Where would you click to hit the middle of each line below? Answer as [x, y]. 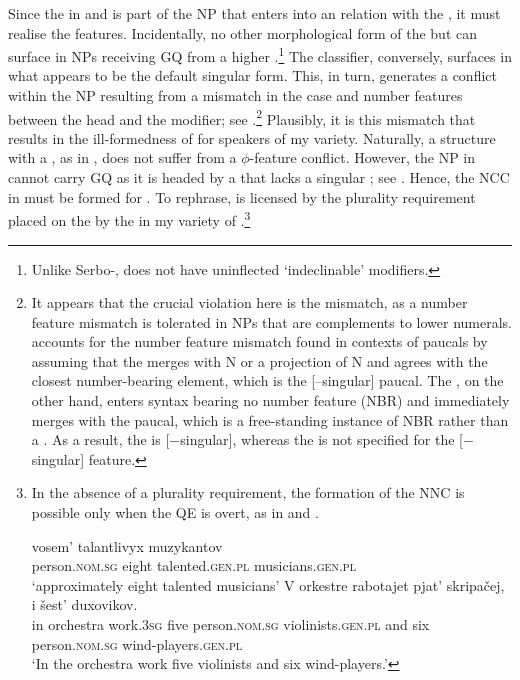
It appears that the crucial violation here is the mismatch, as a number [249, 302]
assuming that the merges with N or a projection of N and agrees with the [259, 360]
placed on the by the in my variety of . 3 [129, 218]
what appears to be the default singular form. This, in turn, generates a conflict [252, 75]
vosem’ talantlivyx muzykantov [127, 545]
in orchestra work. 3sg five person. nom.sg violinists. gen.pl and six [230, 624]
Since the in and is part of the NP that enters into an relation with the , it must [254, 13]
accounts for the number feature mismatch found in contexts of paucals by [259, 341]
